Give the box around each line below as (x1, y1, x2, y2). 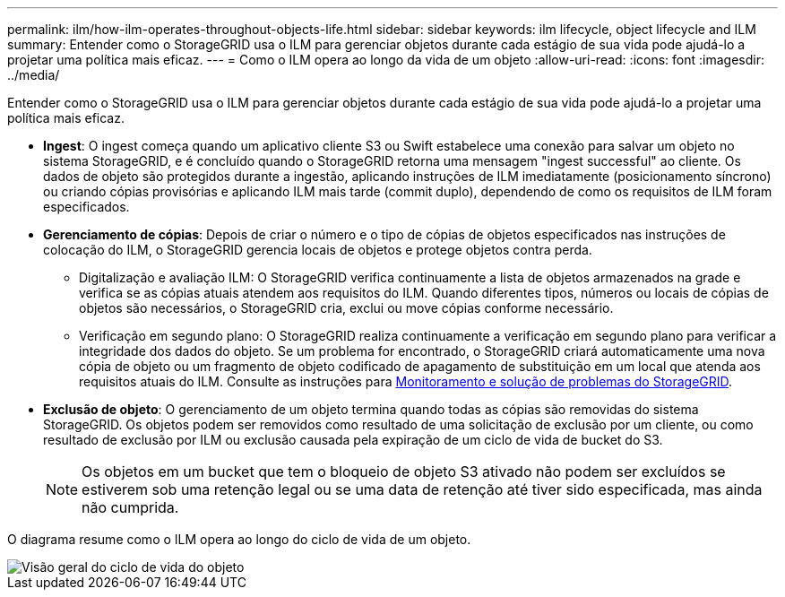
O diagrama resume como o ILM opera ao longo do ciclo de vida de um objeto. (7, 532, 471, 547)
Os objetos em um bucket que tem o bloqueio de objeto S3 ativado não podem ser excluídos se (82, 463, 726, 480)
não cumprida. (82, 498, 179, 516)
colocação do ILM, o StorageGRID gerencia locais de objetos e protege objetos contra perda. (43, 242, 592, 257)
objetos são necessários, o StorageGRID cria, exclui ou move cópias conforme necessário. (79, 300, 614, 316)
